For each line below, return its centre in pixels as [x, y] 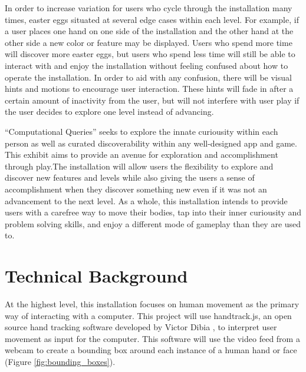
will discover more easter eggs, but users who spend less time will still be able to [150, 54]
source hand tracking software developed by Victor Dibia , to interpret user [141, 327]
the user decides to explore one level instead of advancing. [109, 112]
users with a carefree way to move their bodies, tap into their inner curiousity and [153, 212]
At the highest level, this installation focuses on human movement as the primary [152, 304]
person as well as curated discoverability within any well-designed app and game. [151, 143]
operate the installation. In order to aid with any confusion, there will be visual [148, 77]
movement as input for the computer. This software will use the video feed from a [152, 338]
